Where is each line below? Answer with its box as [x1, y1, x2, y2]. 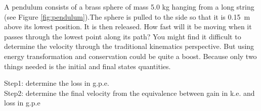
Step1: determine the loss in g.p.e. [4, 78, 109, 88]
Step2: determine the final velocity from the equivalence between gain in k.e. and [4, 87, 255, 98]
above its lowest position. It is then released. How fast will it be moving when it [4, 21, 252, 32]
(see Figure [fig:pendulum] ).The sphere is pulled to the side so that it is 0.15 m [4, 11, 250, 22]
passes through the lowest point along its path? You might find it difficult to [4, 31, 241, 41]
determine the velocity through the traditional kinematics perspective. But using [4, 41, 254, 51]
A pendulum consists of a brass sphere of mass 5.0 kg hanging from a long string [4, 2, 254, 12]
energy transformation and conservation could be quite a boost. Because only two [4, 50, 257, 61]
